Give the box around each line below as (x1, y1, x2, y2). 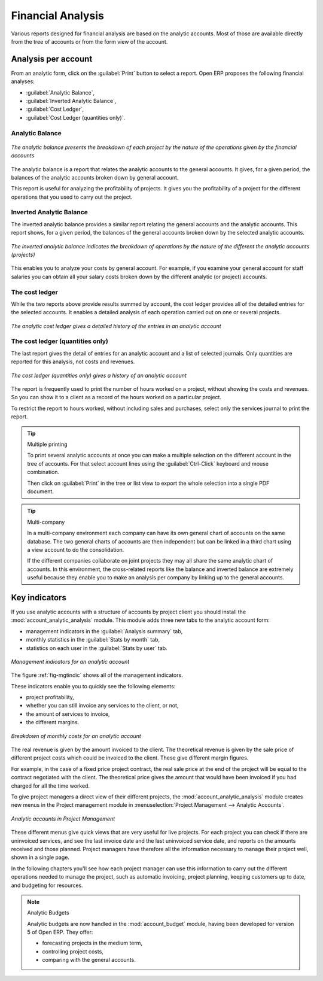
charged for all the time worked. (11, 782, 90, 789)
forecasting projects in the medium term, (42, 940, 143, 947)
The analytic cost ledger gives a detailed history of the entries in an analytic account (11, 322, 221, 329)
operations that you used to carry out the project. (11, 193, 133, 201)
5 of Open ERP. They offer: (27, 928, 93, 936)
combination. (27, 469, 60, 476)
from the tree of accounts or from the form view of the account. (11, 38, 168, 45)
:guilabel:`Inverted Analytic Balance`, (26, 98, 117, 105)
